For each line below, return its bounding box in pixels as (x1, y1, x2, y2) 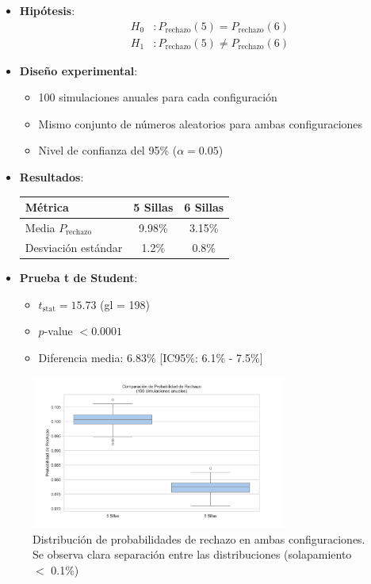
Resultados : (19, 169, 84, 185)
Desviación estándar (25, 239, 123, 255)
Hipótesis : (19, 2, 75, 18)
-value (44, 323, 73, 339)
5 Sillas (133, 199, 174, 216)
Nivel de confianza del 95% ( (38, 142, 178, 158)
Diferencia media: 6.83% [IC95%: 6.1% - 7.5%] (38, 349, 263, 365)
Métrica (25, 199, 69, 216)
